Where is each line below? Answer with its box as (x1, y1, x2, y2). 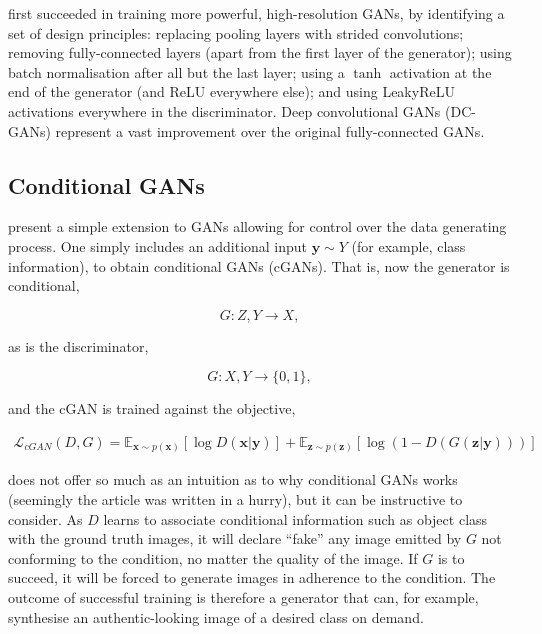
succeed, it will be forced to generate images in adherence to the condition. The (8, 567, 496, 588)
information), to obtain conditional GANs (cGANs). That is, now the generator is (8, 255, 510, 276)
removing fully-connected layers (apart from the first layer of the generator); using (8, 42, 512, 63)
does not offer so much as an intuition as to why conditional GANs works (8, 469, 458, 490)
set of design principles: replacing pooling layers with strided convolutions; (8, 22, 464, 43)
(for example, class (351, 235, 466, 256)
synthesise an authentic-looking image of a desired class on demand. (8, 606, 424, 627)
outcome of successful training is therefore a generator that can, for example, (8, 587, 479, 608)
